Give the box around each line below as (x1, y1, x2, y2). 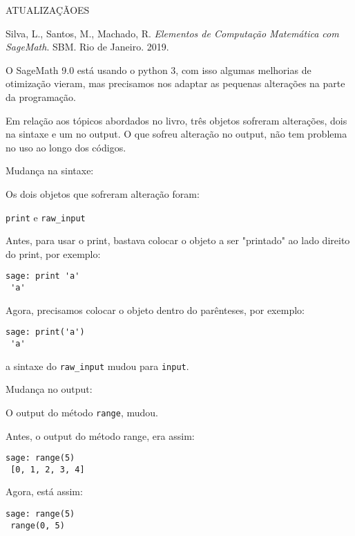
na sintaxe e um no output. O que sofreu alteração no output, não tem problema (6, 127, 347, 141)
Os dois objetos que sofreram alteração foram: (6, 186, 200, 201)
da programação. (6, 89, 76, 104)
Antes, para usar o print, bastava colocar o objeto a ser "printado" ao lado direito (6, 233, 350, 248)
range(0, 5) (10, 520, 65, 530)
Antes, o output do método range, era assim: (6, 428, 195, 443)
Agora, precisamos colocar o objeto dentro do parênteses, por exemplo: (6, 302, 305, 317)
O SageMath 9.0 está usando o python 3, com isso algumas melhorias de (6, 62, 311, 77)
